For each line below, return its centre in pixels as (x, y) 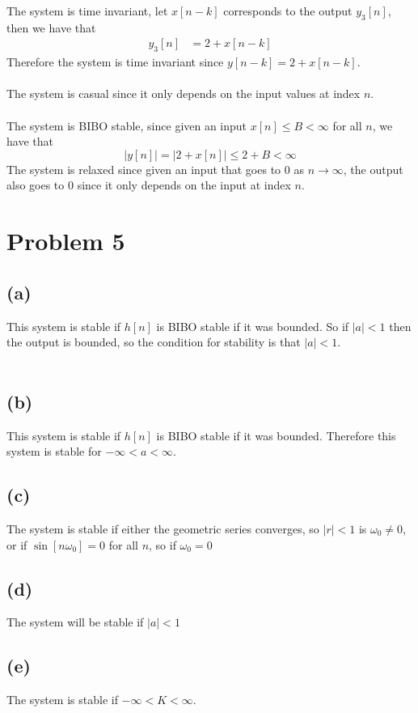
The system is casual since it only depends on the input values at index (184, 93)
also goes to (36, 185)
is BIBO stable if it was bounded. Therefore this (276, 435)
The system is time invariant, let (87, 11)
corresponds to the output (288, 11)
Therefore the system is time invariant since (115, 62)
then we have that (51, 27)
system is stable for (54, 451)
